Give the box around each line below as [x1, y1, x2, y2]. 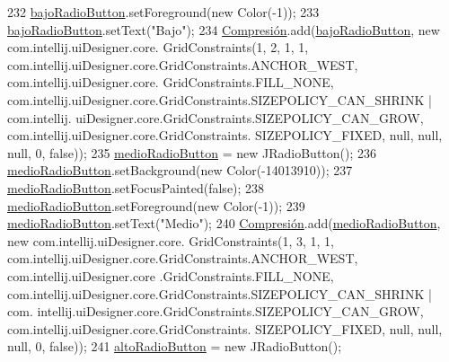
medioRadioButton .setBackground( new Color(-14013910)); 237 [7, 161, 353, 180]
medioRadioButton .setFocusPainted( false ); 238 [7, 178, 265, 197]
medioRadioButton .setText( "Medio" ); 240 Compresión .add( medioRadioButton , [7, 214, 441, 233]
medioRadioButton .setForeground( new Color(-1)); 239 [7, 196, 305, 215]
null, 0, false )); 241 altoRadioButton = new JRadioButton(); [7, 337, 342, 356]
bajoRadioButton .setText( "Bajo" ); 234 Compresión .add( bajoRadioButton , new [7, 20, 440, 39]
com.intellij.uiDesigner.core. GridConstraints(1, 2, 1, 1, [7, 38, 309, 57]
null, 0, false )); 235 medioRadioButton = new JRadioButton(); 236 [7, 143, 376, 162]
